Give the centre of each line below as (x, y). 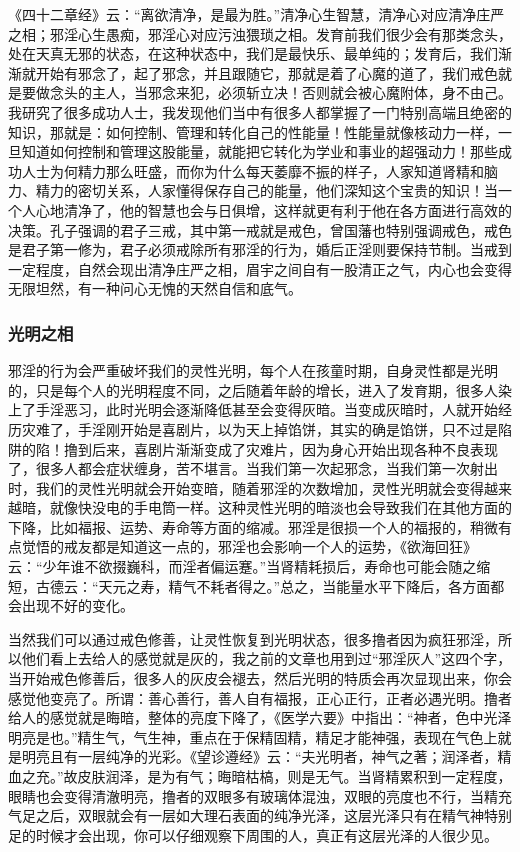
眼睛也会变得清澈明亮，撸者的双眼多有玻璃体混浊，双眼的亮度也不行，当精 (253, 795)
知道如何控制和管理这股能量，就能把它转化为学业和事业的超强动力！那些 (259, 151)
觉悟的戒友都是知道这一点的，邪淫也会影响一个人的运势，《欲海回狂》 (249, 546)
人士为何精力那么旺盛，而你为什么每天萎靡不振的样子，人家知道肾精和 (252, 170)
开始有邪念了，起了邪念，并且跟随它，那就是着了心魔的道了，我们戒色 (266, 72)
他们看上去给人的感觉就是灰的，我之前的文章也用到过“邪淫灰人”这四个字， (266, 658)
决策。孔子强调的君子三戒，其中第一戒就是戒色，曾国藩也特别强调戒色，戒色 (260, 229)
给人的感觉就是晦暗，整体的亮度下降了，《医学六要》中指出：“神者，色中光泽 (260, 717)
